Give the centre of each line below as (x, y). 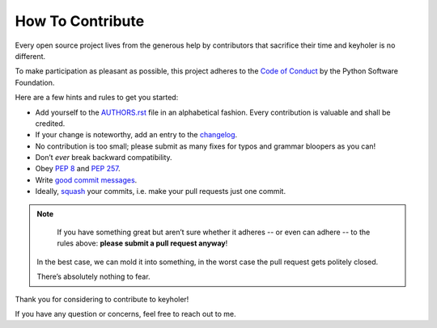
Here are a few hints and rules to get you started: (97, 98)
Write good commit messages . (86, 180)
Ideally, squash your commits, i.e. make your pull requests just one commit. (161, 191)
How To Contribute (80, 21)
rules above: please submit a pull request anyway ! (142, 243)
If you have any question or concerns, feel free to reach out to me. (125, 313)
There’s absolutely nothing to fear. (93, 277)
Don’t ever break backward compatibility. (104, 158)
